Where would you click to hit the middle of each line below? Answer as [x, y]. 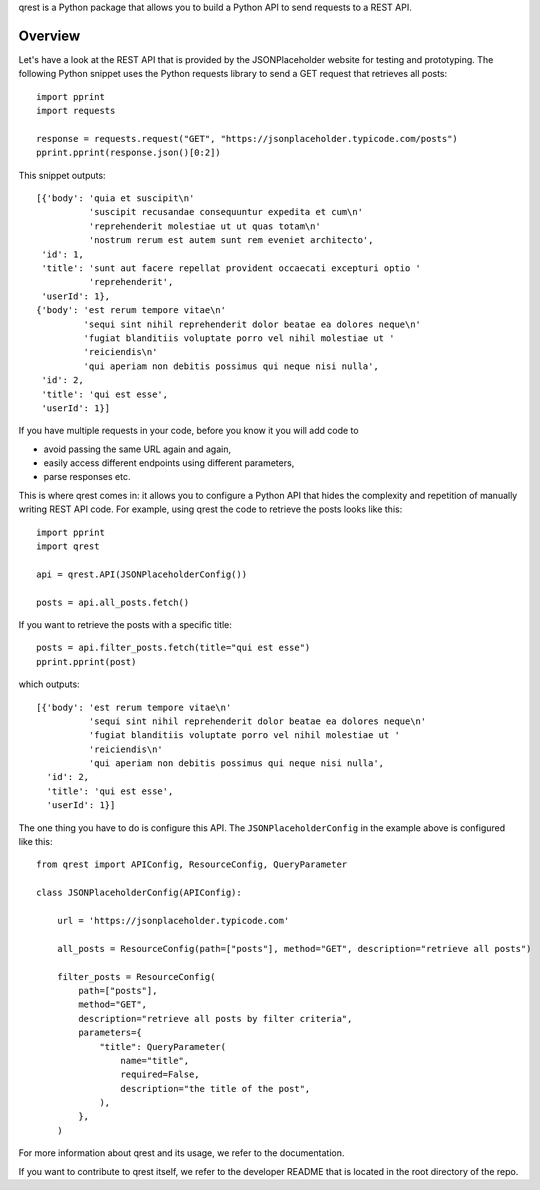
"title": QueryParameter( [163, 1046]
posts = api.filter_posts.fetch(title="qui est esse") [173, 648]
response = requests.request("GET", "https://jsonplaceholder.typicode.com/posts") [247, 138]
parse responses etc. [87, 477]
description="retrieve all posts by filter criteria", [215, 1018]
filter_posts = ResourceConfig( [136, 976]
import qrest [68, 546]
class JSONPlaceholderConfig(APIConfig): [139, 893]
